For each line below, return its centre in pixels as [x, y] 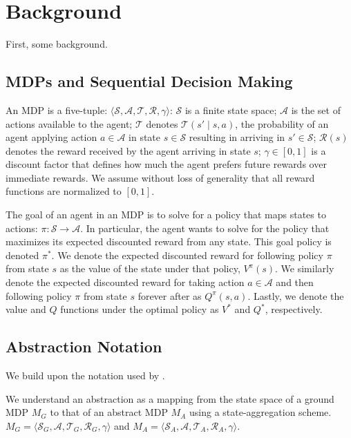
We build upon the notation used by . [85, 375]
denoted [22, 255]
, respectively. [294, 309]
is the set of [316, 109]
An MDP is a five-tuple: [57, 109]
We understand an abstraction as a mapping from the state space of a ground [170, 398]
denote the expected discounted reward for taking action [125, 282]
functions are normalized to [64, 191]
